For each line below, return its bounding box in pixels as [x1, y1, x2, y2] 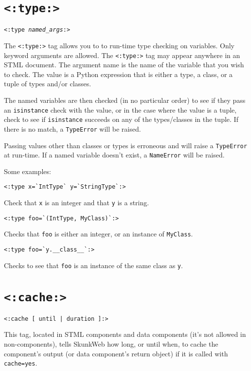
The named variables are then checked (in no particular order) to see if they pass [4, 95, 246, 105]
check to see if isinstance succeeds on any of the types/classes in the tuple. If [4, 114, 238, 124]
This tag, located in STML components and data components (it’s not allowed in [4, 329, 246, 339]
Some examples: [4, 166, 51, 176]
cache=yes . [4, 358, 37, 368]
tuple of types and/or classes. [4, 78, 91, 89]
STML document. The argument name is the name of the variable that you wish [4, 59, 244, 70]
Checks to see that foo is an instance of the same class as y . [4, 260, 183, 270]
